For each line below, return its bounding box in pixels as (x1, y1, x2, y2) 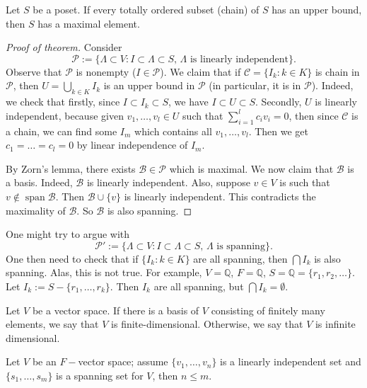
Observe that (6, 64, 62, 79)
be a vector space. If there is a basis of (32, 302, 199, 317)
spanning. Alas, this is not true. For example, (6, 265, 202, 280)
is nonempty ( (76, 64, 136, 79)
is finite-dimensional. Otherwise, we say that (111, 316, 303, 331)
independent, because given (6, 108, 124, 122)
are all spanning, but (153, 278, 244, 293)
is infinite (315, 316, 356, 331)
